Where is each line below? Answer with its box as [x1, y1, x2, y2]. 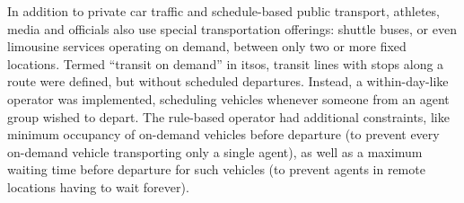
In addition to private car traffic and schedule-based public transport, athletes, [7, 2, 440, 20]
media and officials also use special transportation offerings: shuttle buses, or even [7, 19, 457, 38]
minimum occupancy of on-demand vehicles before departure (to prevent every [7, 125, 440, 144]
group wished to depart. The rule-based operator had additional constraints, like [7, 107, 450, 126]
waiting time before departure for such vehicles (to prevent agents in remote [7, 160, 425, 179]
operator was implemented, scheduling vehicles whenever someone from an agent [7, 89, 450, 108]
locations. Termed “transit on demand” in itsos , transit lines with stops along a [7, 54, 444, 73]
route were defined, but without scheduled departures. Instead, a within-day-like [7, 72, 449, 91]
